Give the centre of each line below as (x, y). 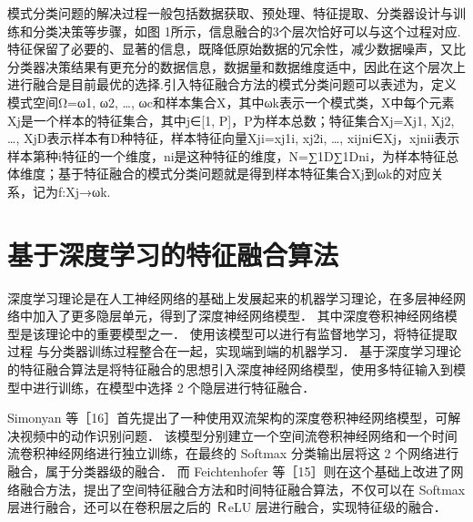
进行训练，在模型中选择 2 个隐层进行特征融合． (174, 387)
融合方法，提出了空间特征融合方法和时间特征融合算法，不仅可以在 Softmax (242, 489)
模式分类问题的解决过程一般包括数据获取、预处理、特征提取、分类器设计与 (230, 13)
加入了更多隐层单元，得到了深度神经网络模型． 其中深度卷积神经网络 (238, 316)
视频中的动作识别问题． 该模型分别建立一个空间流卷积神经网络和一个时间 (238, 435)
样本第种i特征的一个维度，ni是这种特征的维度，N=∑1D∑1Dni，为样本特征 (226, 155)
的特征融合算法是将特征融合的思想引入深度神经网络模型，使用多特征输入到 (230, 369)
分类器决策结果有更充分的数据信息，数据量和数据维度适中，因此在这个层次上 (236, 66)
